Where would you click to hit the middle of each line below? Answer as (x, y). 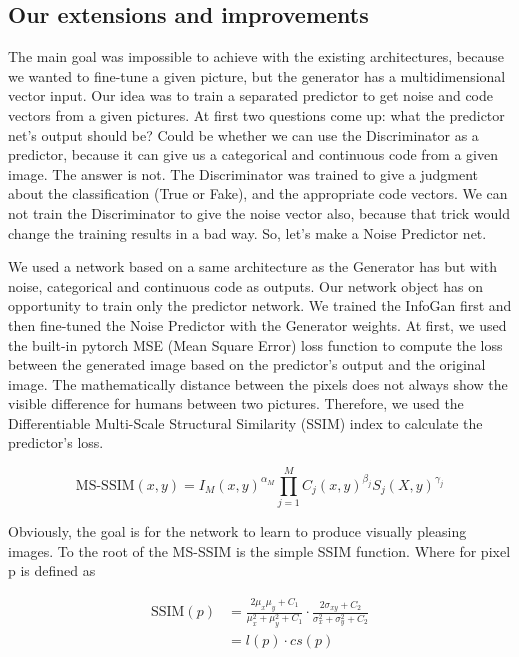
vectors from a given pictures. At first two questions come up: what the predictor (256, 114)
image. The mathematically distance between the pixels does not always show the (258, 383)
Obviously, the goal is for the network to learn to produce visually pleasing (237, 531)
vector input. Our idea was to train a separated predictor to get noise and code (251, 95)
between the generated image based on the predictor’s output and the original (247, 364)
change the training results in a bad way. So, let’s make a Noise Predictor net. (247, 232)
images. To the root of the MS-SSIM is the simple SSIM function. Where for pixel (259, 550)
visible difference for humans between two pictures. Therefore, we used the (236, 403)
